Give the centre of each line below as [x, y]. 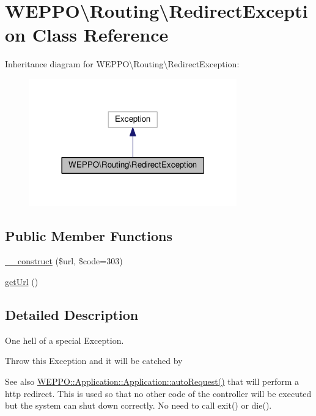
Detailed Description [72, 314]
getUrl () [22, 281]
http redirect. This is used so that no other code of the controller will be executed [158, 393]
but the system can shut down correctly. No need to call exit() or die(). [138, 405]
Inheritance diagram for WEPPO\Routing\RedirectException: [122, 64]
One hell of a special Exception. [64, 340]
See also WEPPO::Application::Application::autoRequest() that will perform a [152, 381]
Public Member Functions [89, 235]
